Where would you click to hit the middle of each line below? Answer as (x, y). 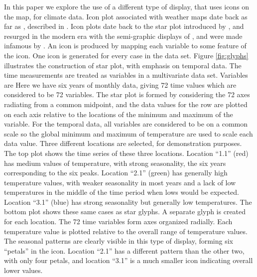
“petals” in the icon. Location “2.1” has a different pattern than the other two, (124, 250)
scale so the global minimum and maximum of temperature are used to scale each (128, 133)
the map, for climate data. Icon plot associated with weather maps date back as (126, 16)
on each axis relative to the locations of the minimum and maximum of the (119, 114)
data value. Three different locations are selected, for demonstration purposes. (123, 143)
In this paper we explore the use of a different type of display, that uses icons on (127, 6)
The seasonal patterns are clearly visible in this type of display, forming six (119, 241)
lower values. (23, 270)
